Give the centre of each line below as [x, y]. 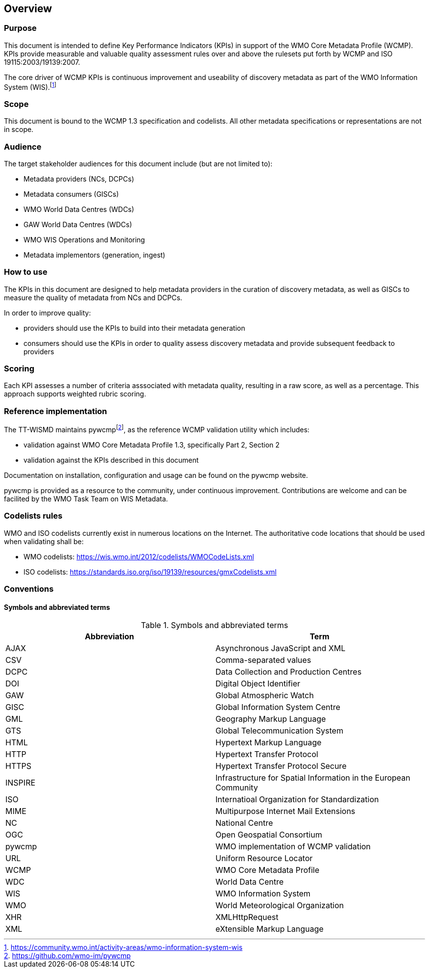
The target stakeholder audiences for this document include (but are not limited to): [138, 163]
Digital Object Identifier [258, 684]
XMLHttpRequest [247, 917]
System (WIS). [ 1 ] [30, 86]
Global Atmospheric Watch [265, 696]
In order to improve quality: [48, 313]
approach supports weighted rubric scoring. [75, 394]
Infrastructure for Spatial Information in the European [313, 778]
